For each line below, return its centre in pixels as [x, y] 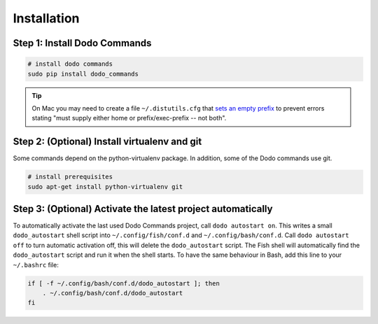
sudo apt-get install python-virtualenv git [105, 186]
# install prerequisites [70, 177]
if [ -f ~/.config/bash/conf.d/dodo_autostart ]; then [124, 283]
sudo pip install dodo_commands [83, 74]
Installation [46, 18]
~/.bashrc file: [36, 265]
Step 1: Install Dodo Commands [82, 43]
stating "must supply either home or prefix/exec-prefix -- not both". [129, 118]
